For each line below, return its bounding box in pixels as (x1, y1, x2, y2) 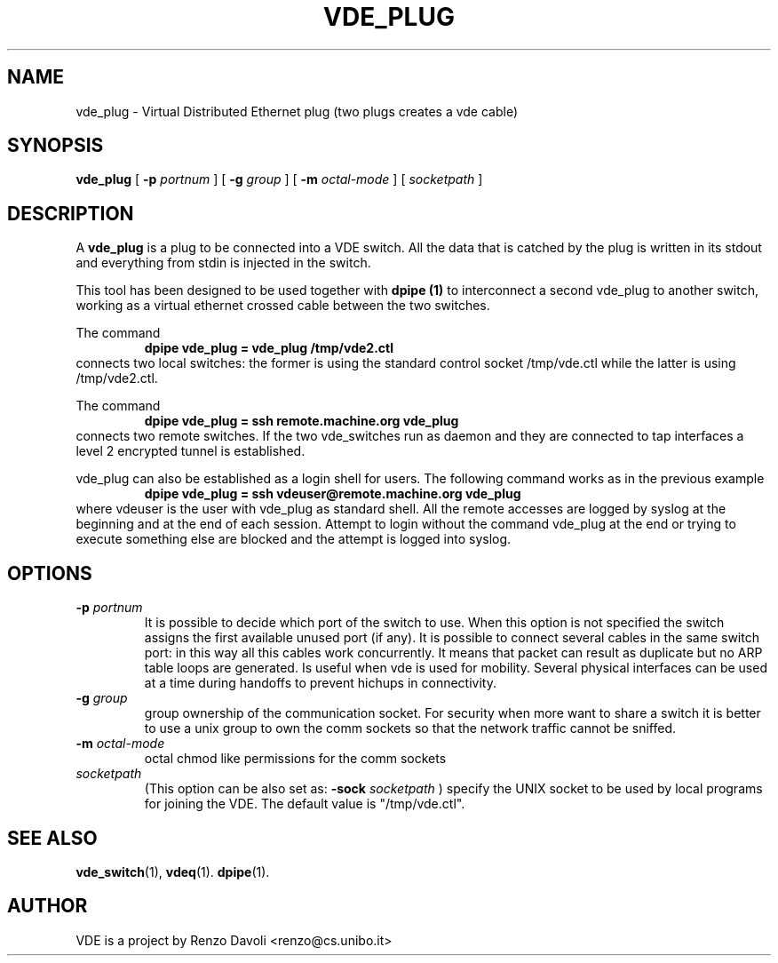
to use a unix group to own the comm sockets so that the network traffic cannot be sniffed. (144, 720, 676, 736)
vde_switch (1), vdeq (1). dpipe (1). (75, 864, 270, 879)
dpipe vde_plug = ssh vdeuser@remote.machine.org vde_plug (144, 486, 521, 502)
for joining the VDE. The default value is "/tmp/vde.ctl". (144, 796, 465, 812)
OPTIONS (7, 561, 92, 585)
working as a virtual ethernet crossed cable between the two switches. (75, 298, 490, 314)
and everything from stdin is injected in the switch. (75, 255, 371, 271)
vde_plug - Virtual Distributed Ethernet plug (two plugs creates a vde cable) (75, 103, 519, 119)
